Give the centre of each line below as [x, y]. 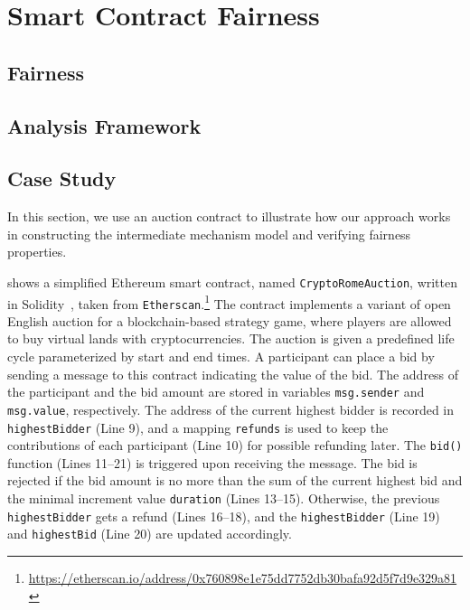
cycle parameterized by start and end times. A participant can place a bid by [221, 357]
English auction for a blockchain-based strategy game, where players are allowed [230, 320]
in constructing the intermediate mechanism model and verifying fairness [209, 234]
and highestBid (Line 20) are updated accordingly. [150, 534]
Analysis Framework [104, 125]
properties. [37, 252]
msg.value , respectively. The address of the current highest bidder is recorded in [231, 409]
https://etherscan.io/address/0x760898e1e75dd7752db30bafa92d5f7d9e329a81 [243, 578]
